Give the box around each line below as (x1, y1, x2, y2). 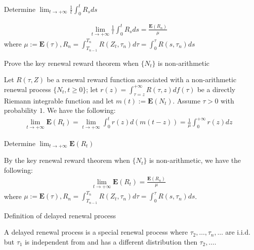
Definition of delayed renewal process (4, 210, 116, 220)
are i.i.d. (225, 227, 251, 237)
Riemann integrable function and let (4, 95, 114, 105)
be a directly (197, 84, 236, 94)
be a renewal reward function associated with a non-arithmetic (46, 74, 237, 85)
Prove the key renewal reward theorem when (4, 57, 139, 68)
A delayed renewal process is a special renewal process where (4, 227, 188, 237)
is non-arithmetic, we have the (149, 155, 241, 165)
